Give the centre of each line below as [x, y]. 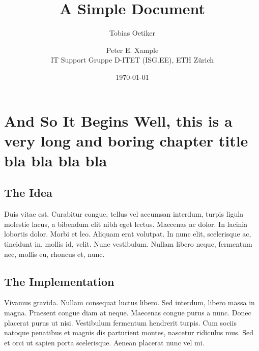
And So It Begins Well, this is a [118, 120]
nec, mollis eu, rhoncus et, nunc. [54, 254]
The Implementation [59, 281]
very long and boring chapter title [126, 140]
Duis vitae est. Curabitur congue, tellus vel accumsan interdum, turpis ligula [124, 214]
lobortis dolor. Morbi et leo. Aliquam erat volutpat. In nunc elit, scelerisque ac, [128, 234]
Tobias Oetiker [132, 33]
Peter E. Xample [132, 50]
